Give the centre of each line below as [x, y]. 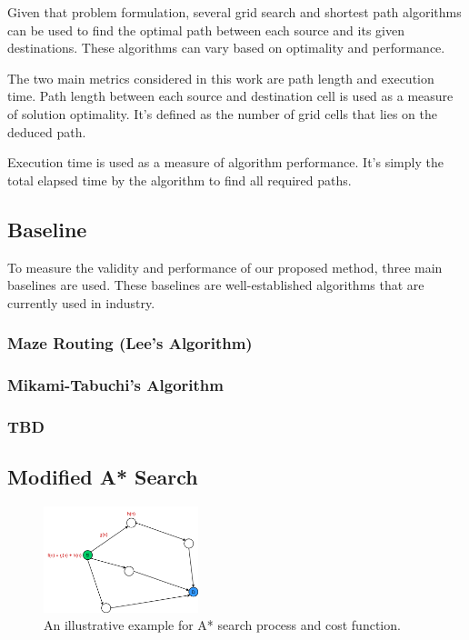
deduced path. [47, 131]
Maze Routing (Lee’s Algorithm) [130, 343]
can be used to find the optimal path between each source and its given [206, 30]
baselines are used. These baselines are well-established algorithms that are [216, 285]
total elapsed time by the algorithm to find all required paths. [180, 180]
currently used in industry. [81, 302]
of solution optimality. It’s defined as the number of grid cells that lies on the [222, 113]
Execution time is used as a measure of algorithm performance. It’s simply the [225, 162]
